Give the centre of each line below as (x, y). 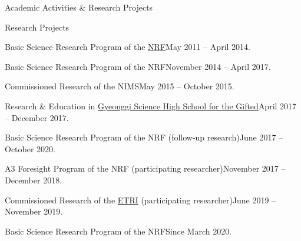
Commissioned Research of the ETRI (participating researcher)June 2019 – (140, 200)
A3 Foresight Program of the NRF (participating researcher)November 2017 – (145, 168)
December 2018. (34, 180)
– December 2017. (37, 117)
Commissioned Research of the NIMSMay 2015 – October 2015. (120, 86)
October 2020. (30, 148)
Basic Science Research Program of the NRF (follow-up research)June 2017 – (144, 137)
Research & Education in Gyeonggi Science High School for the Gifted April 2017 (151, 106)
